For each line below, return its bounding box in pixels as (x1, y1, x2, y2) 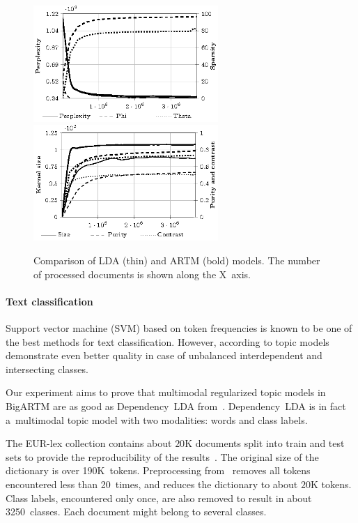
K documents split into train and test (185, 436, 345, 450)
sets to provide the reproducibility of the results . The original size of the (6, 449, 319, 464)
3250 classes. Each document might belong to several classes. (6, 504, 267, 519)
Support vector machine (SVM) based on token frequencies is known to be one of (6, 321, 352, 335)
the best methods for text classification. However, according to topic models (6, 334, 329, 349)
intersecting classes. (6, 361, 88, 376)
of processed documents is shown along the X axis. (33, 266, 251, 281)
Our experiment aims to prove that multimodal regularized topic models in (6, 385, 326, 400)
